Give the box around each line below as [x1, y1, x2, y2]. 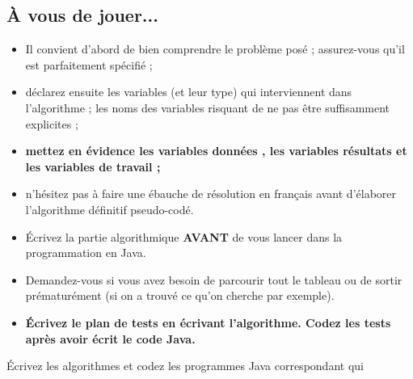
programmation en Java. [25, 244, 146, 261]
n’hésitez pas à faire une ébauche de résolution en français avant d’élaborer [25, 185, 397, 202]
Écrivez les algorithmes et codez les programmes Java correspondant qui [6, 357, 364, 374]
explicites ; [25, 115, 78, 132]
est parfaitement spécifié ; [25, 56, 153, 73]
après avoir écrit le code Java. [25, 330, 196, 347]
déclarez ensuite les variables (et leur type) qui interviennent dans [25, 83, 352, 100]
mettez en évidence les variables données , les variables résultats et [25, 142, 407, 159]
